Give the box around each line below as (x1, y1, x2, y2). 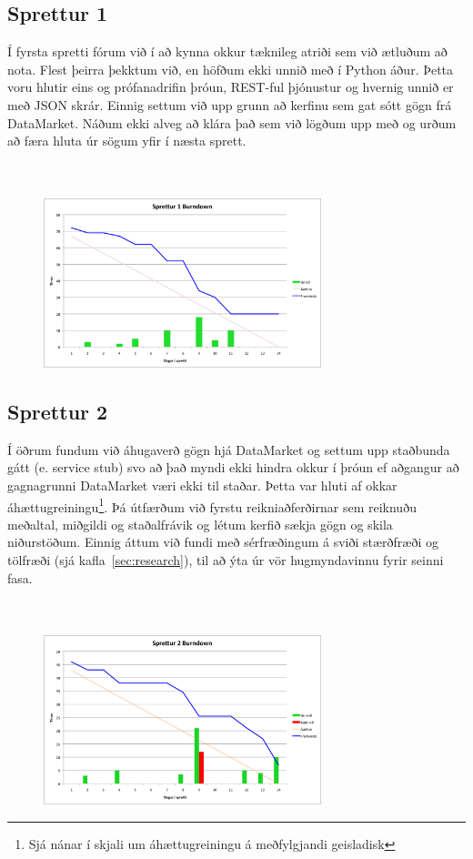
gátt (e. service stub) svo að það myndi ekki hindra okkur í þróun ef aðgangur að (7, 458, 459, 477)
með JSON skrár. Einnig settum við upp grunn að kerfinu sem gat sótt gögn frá (7, 95, 452, 114)
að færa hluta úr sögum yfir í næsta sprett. (7, 131, 247, 150)
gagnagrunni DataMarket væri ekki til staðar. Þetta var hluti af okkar (7, 475, 398, 494)
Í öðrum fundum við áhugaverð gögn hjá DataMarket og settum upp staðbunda (7, 440, 450, 459)
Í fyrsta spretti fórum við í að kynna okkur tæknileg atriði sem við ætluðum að (7, 42, 448, 61)
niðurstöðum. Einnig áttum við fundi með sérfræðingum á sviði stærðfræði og (7, 532, 439, 551)
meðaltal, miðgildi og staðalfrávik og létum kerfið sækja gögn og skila (7, 514, 393, 533)
